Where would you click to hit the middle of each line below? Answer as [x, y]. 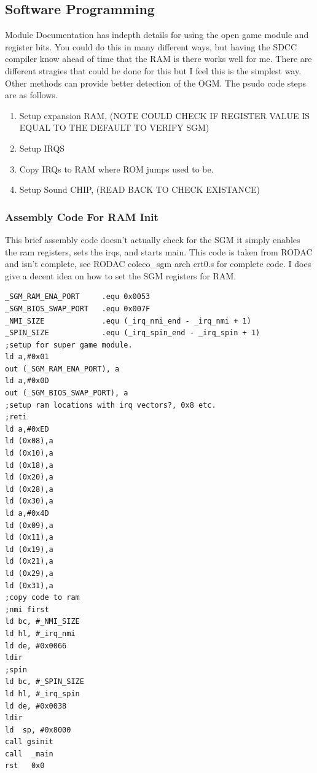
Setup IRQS [42, 148]
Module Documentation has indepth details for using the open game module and [157, 35]
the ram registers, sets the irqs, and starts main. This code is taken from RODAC [159, 251]
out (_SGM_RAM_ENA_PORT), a [62, 369]
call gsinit [29, 742]
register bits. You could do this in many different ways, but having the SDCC [151, 46]
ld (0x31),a [29, 585]
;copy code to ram [42, 598]
